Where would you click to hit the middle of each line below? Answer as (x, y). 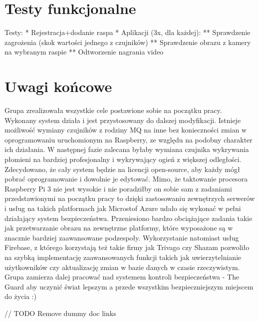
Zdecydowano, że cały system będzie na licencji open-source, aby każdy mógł (122, 169)
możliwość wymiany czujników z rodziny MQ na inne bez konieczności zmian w (126, 130)
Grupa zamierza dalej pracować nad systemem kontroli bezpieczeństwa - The (122, 277)
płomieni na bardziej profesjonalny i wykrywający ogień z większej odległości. (123, 159)
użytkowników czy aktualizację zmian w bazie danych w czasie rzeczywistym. (122, 267)
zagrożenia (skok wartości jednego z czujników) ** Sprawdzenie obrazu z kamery (128, 42)
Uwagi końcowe (58, 86)
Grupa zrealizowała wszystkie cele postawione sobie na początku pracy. (113, 110)
